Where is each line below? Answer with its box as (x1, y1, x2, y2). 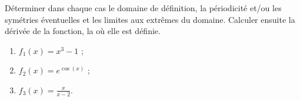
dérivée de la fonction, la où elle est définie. (5, 25, 161, 37)
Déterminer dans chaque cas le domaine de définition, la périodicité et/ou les (5, 2, 282, 14)
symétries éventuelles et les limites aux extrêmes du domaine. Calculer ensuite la (5, 13, 295, 25)
